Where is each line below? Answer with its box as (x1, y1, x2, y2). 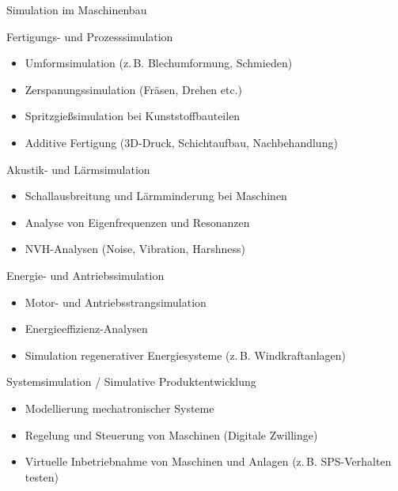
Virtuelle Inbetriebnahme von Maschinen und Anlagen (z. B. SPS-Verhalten (25, 453, 392, 470)
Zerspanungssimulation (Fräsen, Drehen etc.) (25, 81, 243, 97)
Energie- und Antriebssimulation (6, 266, 165, 283)
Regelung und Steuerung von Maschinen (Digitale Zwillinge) (25, 426, 318, 443)
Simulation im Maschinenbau (6, 2, 147, 17)
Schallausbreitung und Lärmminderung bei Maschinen (25, 187, 287, 204)
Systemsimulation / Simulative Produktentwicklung (6, 373, 256, 390)
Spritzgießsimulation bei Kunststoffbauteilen (25, 108, 241, 124)
